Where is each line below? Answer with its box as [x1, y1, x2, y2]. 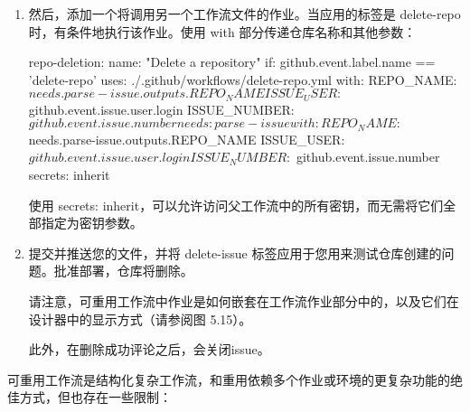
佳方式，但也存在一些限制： [7, 388, 172, 407]
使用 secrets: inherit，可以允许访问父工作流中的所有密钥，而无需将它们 [28, 195, 444, 214]
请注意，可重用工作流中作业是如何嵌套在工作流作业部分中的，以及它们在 [28, 292, 459, 311]
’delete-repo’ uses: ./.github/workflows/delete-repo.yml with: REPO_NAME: [28, 70, 457, 89]
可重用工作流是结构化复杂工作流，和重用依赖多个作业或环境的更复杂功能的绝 [7, 370, 463, 389]
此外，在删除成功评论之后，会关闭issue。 [28, 340, 270, 359]
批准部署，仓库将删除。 [53, 261, 193, 280]
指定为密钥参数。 [41, 213, 143, 232]
